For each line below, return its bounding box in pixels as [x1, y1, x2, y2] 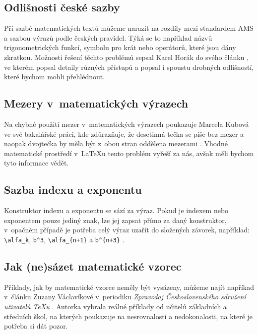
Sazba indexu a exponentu [4, 182, 142, 197]
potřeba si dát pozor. [4, 321, 68, 331]
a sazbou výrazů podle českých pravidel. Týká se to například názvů [4, 32, 212, 43]
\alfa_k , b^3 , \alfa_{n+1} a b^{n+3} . [4, 234, 125, 244]
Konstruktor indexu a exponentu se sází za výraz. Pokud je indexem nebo [4, 205, 229, 216]
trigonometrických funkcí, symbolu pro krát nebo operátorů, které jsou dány [4, 42, 236, 53]
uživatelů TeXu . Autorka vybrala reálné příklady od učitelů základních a [4, 301, 227, 311]
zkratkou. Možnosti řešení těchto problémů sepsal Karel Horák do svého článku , [4, 52, 249, 62]
